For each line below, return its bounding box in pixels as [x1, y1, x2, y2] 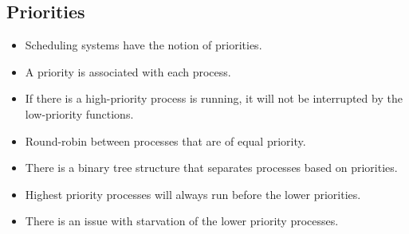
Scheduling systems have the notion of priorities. [25, 37, 262, 53]
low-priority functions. [25, 105, 134, 122]
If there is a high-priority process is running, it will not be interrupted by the [25, 90, 403, 107]
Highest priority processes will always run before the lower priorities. [25, 185, 361, 202]
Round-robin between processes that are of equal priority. [25, 132, 306, 149]
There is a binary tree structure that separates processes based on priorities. [25, 159, 398, 176]
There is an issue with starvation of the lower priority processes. [25, 213, 339, 229]
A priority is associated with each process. [25, 63, 231, 80]
